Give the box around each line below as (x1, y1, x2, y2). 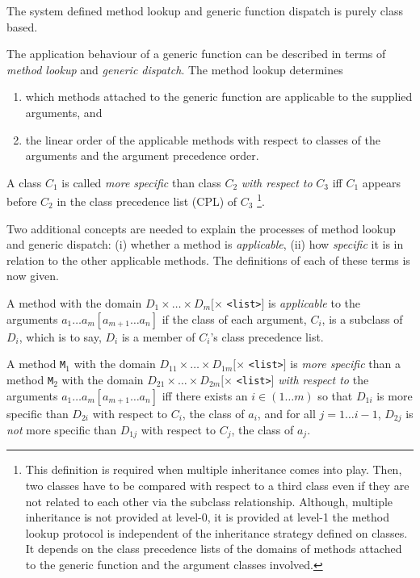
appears (362, 174, 401, 191)
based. (6, 18, 38, 35)
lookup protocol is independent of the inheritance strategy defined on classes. (25, 524, 408, 541)
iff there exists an (162, 387, 248, 404)
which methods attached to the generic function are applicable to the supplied (25, 88, 413, 105)
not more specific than (6, 421, 117, 438)
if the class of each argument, (162, 310, 307, 327)
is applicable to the (268, 294, 361, 311)
